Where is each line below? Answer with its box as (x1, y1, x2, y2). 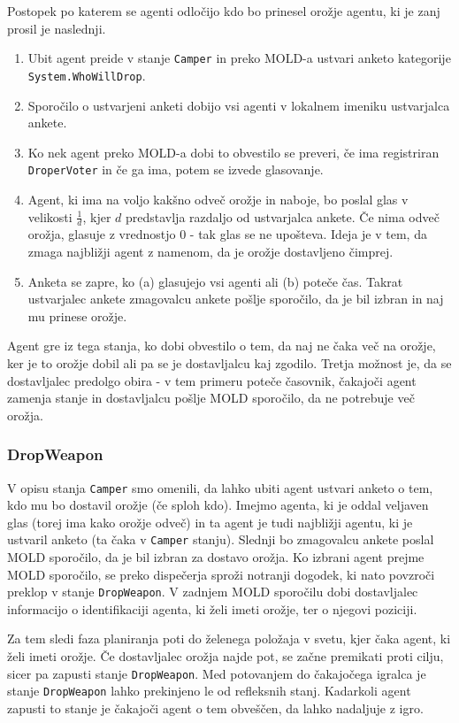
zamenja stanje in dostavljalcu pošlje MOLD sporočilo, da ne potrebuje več (7, 388, 415, 407)
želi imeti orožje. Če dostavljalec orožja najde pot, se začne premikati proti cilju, (7, 647, 444, 665)
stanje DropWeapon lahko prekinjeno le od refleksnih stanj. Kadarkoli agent (7, 681, 411, 700)
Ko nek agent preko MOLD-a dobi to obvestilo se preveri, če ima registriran (27, 142, 440, 161)
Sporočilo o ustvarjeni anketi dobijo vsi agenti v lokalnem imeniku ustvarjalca (27, 96, 450, 114)
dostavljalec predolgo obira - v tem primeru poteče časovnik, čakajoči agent (7, 371, 417, 389)
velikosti (27, 207, 73, 226)
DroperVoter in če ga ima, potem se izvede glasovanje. (27, 160, 324, 179)
